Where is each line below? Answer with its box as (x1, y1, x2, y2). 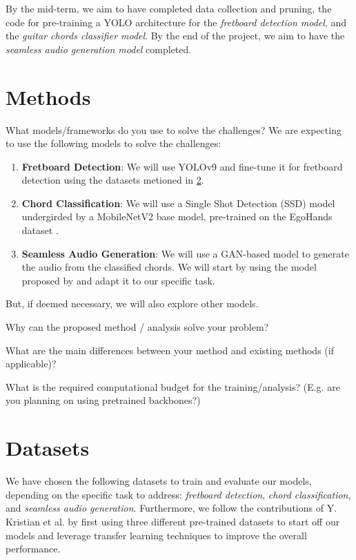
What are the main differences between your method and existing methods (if (6, 342, 334, 357)
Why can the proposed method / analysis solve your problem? (6, 320, 269, 334)
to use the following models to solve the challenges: (6, 136, 221, 151)
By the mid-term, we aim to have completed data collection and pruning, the (6, 1, 332, 15)
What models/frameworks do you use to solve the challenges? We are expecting (6, 122, 342, 137)
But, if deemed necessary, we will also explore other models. (6, 296, 259, 311)
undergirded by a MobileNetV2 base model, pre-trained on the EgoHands (21, 209, 333, 224)
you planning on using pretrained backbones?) (6, 393, 201, 407)
